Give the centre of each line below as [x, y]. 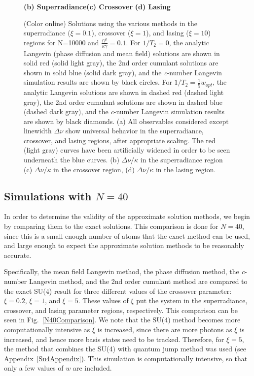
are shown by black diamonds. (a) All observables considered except [126, 121]
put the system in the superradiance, [192, 300]
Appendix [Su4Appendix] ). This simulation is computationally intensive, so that [126, 358]
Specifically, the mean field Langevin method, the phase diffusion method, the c [124, 271]
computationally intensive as [47, 329]
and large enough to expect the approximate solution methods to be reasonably [124, 245]
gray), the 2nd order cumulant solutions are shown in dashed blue [123, 102]
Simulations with [48, 196]
